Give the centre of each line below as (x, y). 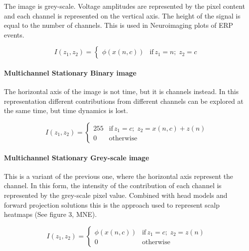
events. (14, 34)
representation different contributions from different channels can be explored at (124, 101)
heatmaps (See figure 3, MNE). (51, 214)
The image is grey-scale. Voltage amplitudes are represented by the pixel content (124, 6)
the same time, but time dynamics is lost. (66, 110)
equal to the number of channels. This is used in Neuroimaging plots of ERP (119, 25)
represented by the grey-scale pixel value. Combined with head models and (116, 195)
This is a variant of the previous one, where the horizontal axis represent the (119, 176)
